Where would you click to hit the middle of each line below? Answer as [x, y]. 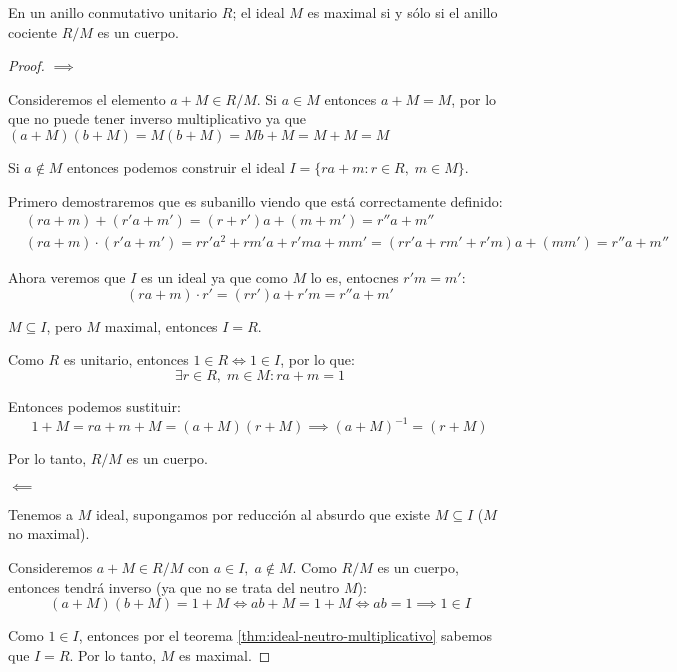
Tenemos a [41, 513]
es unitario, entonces [126, 359]
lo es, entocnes [354, 277]
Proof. [26, 65]
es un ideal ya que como [214, 277]
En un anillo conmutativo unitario [113, 12]
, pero [64, 325]
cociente [32, 31]
